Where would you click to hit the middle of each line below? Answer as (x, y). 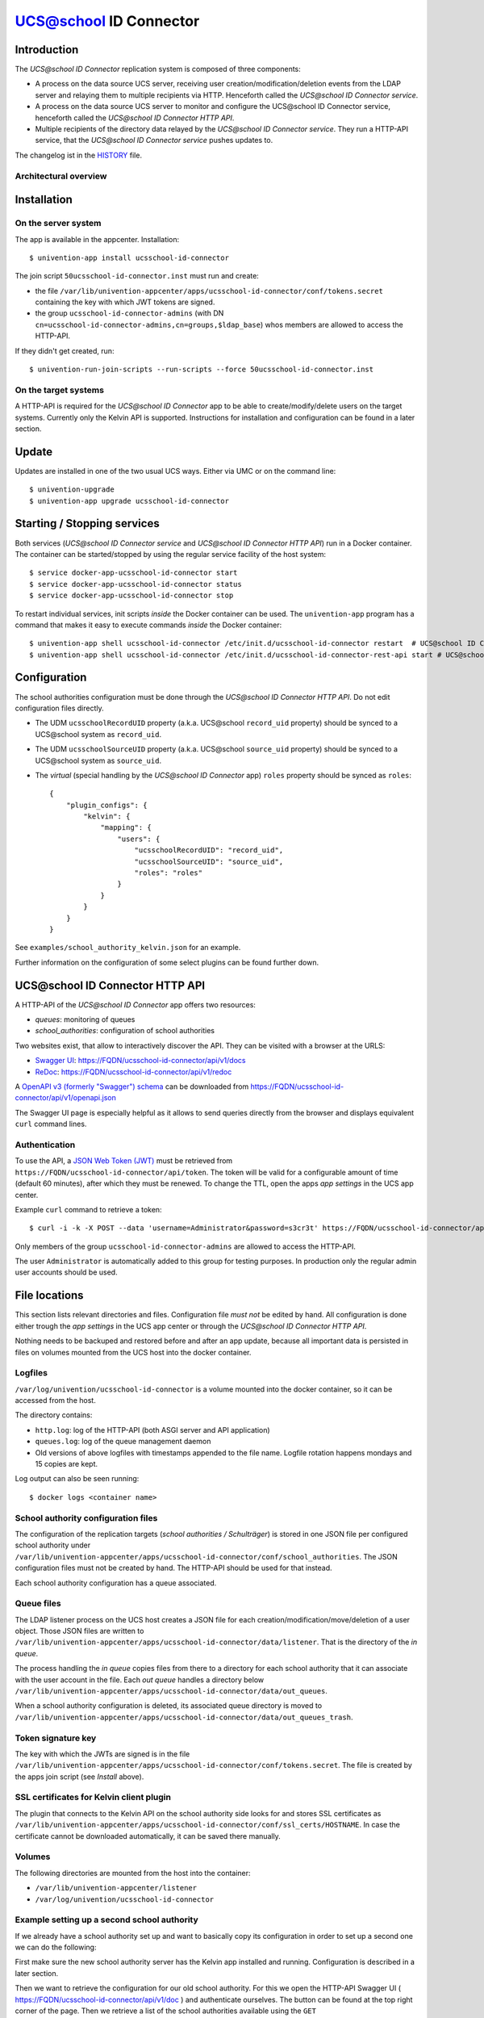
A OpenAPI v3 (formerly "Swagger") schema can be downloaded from (132, 1086)
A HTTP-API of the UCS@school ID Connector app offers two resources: (135, 1004)
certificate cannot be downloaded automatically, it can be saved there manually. (148, 1836)
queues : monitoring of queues (85, 1019)
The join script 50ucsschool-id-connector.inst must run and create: (137, 276)
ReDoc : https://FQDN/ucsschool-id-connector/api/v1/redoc (134, 1072)
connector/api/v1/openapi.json (65, 1098)
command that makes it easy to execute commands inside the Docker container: (148, 625)
